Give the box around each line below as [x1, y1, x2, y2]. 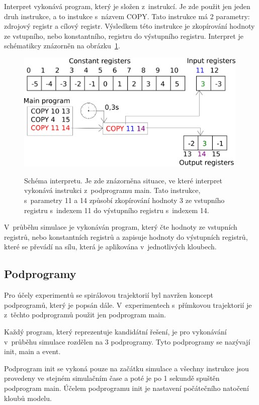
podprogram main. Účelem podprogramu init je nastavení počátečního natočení [4, 383, 249, 393]
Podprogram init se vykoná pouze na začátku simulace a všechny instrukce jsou [4, 363, 249, 373]
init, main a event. [4, 346, 61, 357]
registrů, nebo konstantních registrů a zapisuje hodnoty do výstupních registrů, [4, 231, 248, 242]
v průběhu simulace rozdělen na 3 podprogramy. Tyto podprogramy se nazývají [4, 336, 250, 347]
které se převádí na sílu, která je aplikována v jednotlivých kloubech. [4, 241, 217, 252]
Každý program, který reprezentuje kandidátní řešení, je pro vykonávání [4, 326, 227, 337]
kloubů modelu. [4, 392, 52, 403]
